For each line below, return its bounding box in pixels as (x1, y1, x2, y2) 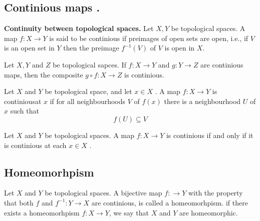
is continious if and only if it (166, 129, 253, 140)
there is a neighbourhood (164, 95, 241, 106)
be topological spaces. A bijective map (45, 187, 162, 198)
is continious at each (4, 139, 67, 150)
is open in (164, 42, 195, 53)
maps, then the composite (4, 69, 83, 79)
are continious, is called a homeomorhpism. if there (91, 197, 248, 207)
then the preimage (63, 42, 119, 53)
